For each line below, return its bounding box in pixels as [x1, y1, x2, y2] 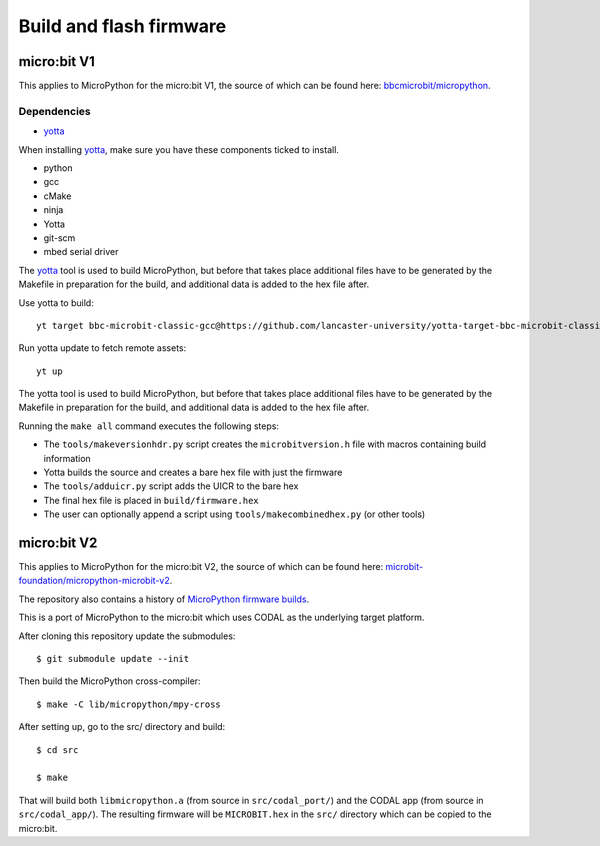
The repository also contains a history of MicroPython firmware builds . [18, 593, 310, 605]
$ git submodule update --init [36, 653, 190, 665]
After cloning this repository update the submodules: [18, 630, 236, 642]
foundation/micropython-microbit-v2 [18, 575, 170, 587]
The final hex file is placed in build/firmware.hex [43, 494, 259, 506]
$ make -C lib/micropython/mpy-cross [36, 698, 222, 710]
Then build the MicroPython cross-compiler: [18, 675, 201, 687]
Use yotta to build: [18, 296, 94, 309]
